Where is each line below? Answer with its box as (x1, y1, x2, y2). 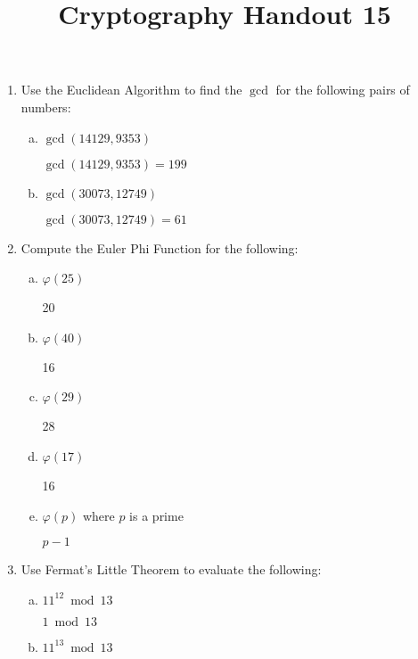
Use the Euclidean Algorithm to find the (20, 80, 242, 99)
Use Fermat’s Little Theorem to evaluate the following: (20, 560, 322, 579)
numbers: (20, 97, 71, 116)
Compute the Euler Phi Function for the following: (20, 238, 299, 257)
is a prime (129, 506, 184, 524)
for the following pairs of (275, 80, 410, 99)
